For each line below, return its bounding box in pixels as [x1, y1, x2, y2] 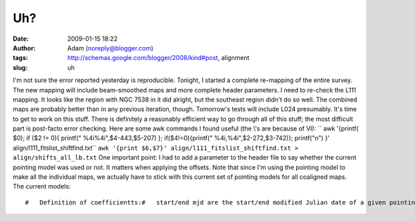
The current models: [12, 182, 71, 191]
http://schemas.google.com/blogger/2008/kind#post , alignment [67, 54, 250, 62]
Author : [12, 44, 36, 52]
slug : [12, 63, 28, 72]
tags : [12, 54, 28, 62]
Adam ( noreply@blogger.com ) [67, 44, 154, 52]
